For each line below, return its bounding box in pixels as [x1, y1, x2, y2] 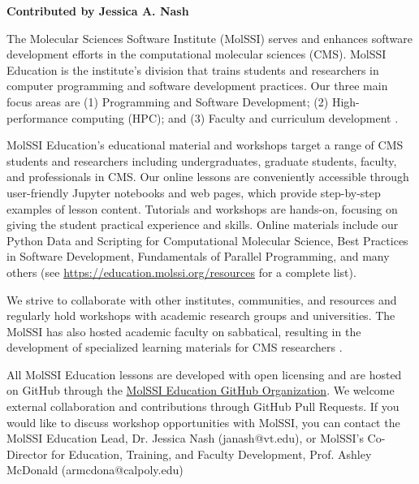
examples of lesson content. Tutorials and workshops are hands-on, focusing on [6, 200, 398, 217]
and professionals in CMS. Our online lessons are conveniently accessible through [6, 168, 409, 185]
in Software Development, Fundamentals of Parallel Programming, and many [6, 248, 390, 265]
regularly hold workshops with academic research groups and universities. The [6, 307, 395, 324]
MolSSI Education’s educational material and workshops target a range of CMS [6, 136, 404, 153]
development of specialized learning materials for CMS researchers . [6, 339, 343, 356]
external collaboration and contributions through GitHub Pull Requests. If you [6, 398, 400, 415]
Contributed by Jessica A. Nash [6, 2, 189, 19]
